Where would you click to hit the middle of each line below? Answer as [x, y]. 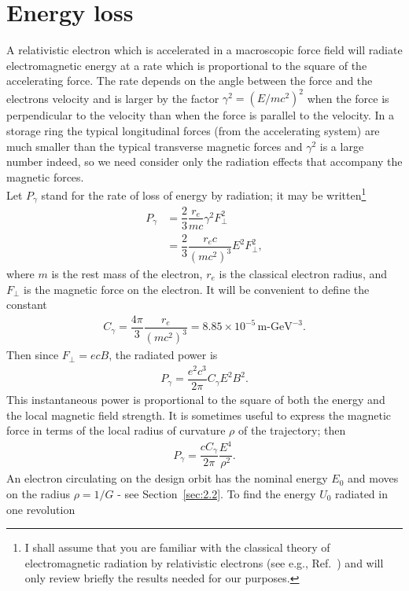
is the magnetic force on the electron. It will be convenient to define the [197, 289]
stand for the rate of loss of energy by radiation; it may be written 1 [204, 194]
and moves [373, 478]
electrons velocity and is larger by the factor [113, 98]
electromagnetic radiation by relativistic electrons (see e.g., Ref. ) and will [204, 562]
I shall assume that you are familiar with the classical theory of [177, 547]
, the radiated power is [163, 355]
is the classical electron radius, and [303, 274]
